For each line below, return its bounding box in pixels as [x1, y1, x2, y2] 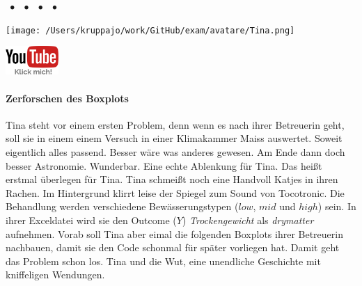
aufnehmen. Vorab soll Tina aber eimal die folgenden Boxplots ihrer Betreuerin [6, 226, 343, 241]
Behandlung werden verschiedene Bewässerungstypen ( [6, 199, 239, 214]
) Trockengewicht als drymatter [182, 213, 314, 228]
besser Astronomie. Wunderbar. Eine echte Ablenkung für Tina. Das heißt [6, 158, 322, 173]
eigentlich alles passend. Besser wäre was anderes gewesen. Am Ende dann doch [6, 145, 345, 159]
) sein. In [317, 199, 356, 214]
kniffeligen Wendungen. [6, 267, 105, 282]
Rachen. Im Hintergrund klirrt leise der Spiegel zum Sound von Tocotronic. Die [6, 185, 345, 200]
